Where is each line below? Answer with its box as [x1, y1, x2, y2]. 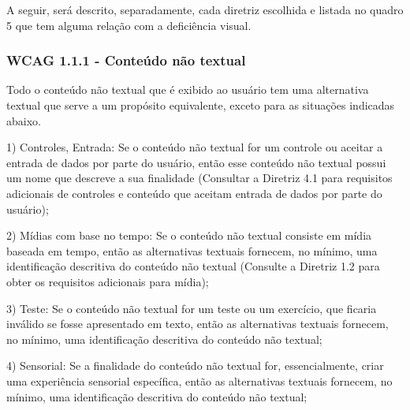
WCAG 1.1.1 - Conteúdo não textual [6, 50, 246, 70]
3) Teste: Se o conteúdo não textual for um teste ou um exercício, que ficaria [6, 300, 377, 316]
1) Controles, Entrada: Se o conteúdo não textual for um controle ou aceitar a [6, 139, 383, 155]
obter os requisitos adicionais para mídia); [6, 273, 209, 289]
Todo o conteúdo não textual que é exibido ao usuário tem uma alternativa [6, 81, 369, 98]
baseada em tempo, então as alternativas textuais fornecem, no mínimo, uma [6, 242, 378, 259]
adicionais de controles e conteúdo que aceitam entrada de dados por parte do [6, 184, 382, 201]
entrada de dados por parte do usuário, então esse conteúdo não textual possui [6, 154, 386, 170]
